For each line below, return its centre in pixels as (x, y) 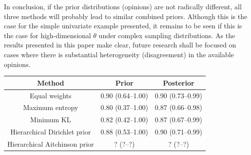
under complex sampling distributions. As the (167, 35)
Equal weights (51, 95)
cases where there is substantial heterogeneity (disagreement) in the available (119, 54)
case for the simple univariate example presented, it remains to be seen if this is (123, 26)
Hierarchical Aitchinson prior (51, 144)
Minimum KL (51, 120)
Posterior (179, 82)
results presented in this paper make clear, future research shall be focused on (120, 45)
